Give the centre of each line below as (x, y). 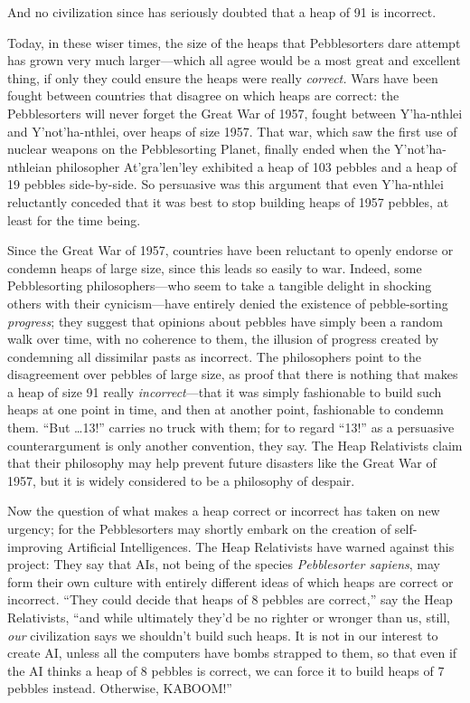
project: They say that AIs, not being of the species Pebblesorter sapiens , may (224, 564)
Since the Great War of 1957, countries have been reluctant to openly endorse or (230, 250)
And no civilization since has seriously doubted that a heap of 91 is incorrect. (222, 12)
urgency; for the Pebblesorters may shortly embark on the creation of (199, 529)
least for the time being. (74, 219)
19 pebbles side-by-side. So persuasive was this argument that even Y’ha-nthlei (226, 184)
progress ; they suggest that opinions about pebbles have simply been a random (225, 321)
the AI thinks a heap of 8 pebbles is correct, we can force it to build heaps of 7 (226, 670)
